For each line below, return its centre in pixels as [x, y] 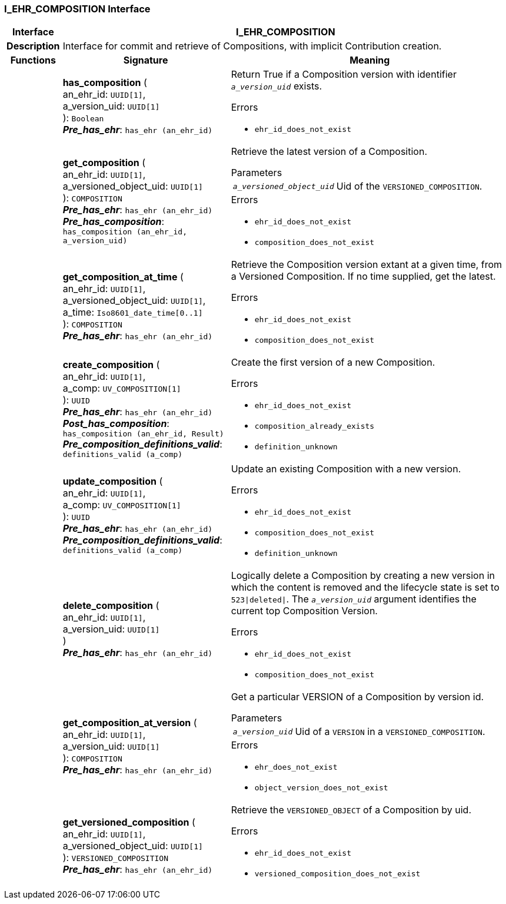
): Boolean [83, 117]
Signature [146, 60]
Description [33, 46]
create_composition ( [111, 364]
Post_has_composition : [116, 423]
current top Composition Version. [304, 611]
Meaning [370, 60]
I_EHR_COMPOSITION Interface [77, 9]
